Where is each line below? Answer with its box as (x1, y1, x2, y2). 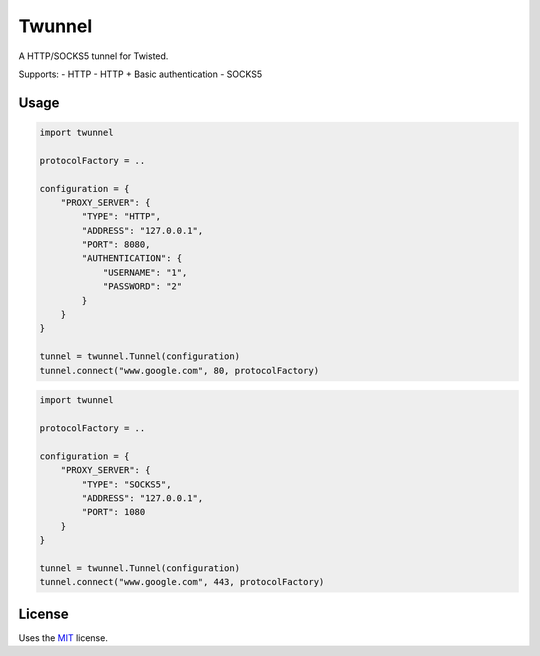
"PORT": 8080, (81, 239, 151, 250)
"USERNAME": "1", (102, 266, 188, 278)
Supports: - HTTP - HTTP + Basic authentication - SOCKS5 (18, 68, 263, 80)
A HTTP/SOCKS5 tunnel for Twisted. (18, 50, 169, 62)
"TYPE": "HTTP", (81, 211, 162, 222)
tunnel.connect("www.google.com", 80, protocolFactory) (39, 365, 320, 376)
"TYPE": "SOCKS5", (81, 478, 172, 490)
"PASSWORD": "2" (102, 281, 183, 292)
